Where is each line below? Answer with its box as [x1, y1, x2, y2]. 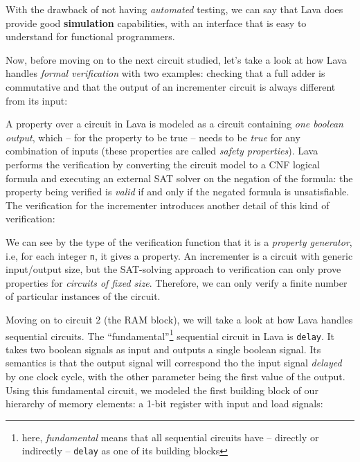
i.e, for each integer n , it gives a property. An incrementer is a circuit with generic [6, 248, 353, 263]
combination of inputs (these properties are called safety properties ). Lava [6, 143, 318, 158]
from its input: [6, 93, 68, 107]
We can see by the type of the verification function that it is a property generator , [6, 234, 352, 249]
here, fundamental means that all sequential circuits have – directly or [21, 429, 319, 444]
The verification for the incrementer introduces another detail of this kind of [6, 197, 330, 212]
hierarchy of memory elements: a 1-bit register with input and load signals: [6, 396, 323, 411]
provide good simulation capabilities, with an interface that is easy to [6, 15, 307, 30]
